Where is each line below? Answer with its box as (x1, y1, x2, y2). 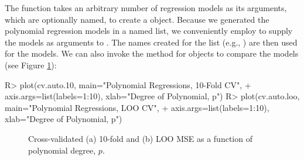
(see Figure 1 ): (5, 58, 57, 71)
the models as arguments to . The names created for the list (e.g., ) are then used (5, 36, 298, 48)
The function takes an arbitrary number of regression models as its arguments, (5, 2, 287, 13)
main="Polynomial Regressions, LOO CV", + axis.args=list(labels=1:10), (5, 101, 269, 113)
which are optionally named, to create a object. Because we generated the (5, 13, 269, 25)
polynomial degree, (28, 144, 96, 156)
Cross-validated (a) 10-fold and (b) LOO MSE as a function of (28, 132, 252, 144)
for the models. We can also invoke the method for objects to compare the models (5, 47, 299, 60)
